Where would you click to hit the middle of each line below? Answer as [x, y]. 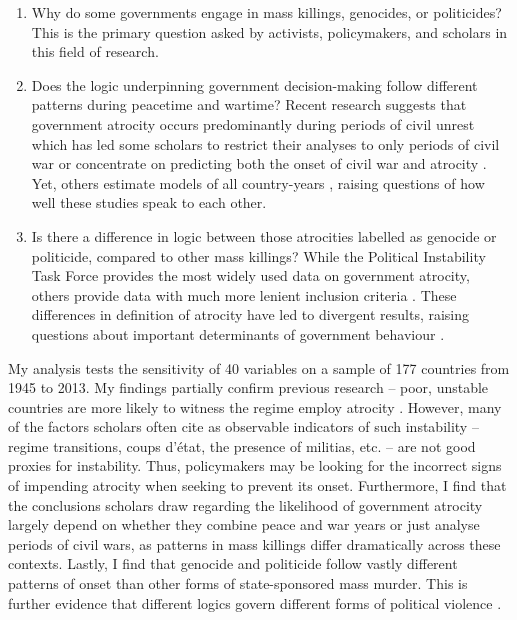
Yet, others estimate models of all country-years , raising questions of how [258, 182]
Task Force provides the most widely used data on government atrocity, [250, 275]
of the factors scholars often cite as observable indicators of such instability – [243, 426]
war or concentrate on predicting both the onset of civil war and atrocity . [259, 163]
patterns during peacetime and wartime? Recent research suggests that [249, 104]
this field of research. [95, 51]
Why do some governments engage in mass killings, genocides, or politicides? [266, 12]
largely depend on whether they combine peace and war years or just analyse [244, 524]
